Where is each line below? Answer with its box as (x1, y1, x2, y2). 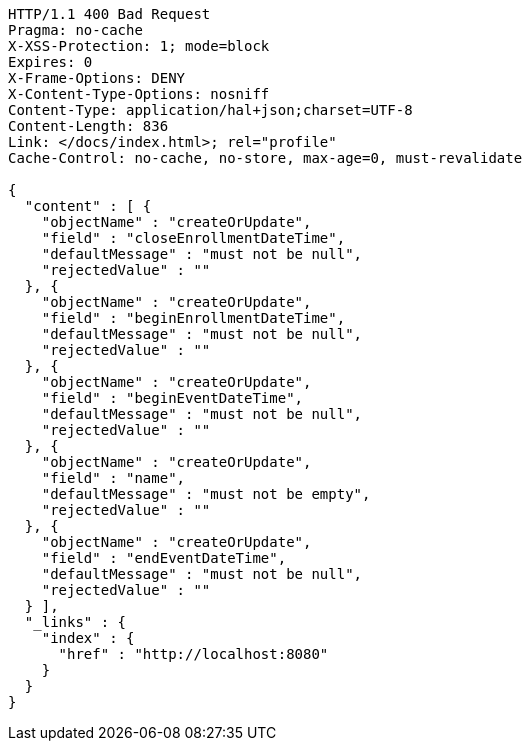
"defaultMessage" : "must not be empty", (41, 486, 371, 502)
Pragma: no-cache (8, 22, 143, 38)
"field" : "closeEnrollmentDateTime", (41, 230, 346, 246)
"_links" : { (24, 614, 127, 630)
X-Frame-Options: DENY (8, 70, 186, 86)
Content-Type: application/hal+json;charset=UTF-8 (8, 102, 413, 118)
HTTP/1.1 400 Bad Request (8, 6, 211, 22)
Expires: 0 (8, 54, 93, 70)
